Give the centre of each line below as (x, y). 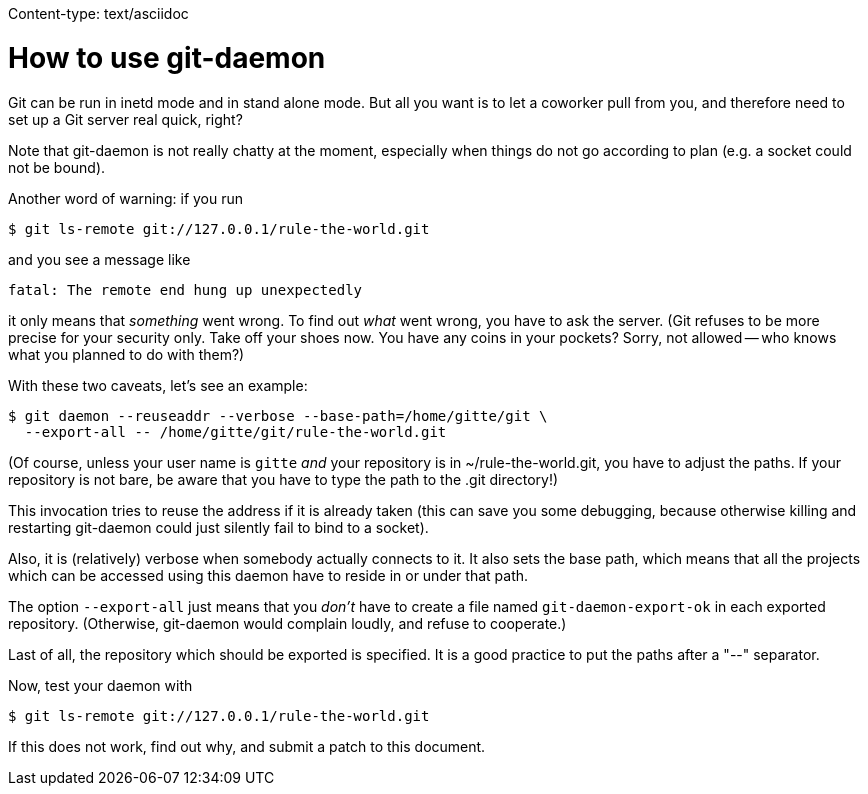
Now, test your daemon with (100, 685)
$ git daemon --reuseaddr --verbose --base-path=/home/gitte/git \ (278, 415)
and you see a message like (99, 259)
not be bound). (57, 167)
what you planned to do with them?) (126, 354)
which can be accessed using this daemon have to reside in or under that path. (268, 575)
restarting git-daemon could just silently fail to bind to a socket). (218, 527)
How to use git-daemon (167, 57)
